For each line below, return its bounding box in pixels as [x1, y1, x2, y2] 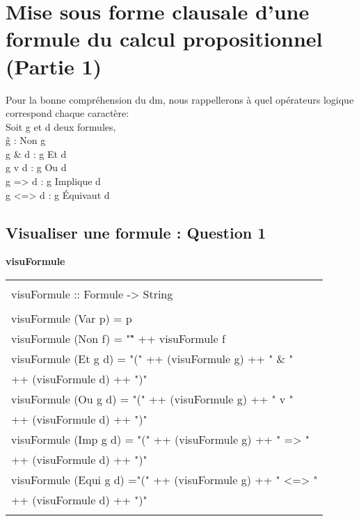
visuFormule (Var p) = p [11, 310, 132, 327]
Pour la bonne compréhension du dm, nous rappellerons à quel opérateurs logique [6, 92, 354, 106]
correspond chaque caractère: [6, 106, 129, 120]
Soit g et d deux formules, [6, 119, 116, 134]
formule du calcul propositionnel [6, 24, 323, 53]
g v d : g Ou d [6, 160, 67, 175]
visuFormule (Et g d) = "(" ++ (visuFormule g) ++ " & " [11, 351, 294, 367]
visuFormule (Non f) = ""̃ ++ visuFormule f [11, 330, 225, 347]
